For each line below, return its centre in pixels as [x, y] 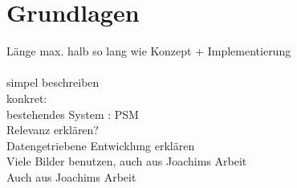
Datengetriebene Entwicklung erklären [101, 145]
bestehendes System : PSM [73, 114]
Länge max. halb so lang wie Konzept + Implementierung [149, 51]
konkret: [27, 98]
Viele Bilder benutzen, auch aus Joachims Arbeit [127, 161]
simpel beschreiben [53, 82]
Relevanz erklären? [53, 130]
